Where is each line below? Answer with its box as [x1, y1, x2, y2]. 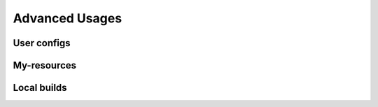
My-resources [13, 59, 77, 71]
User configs [13, 37, 71, 49]
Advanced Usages [13, 10, 122, 26]
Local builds [13, 82, 67, 94]
